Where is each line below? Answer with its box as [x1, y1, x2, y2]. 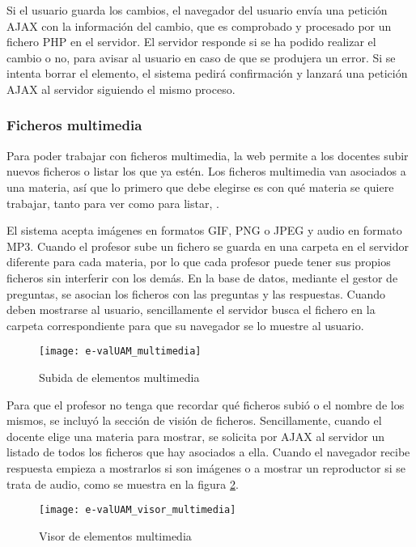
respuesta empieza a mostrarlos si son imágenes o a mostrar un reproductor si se [6, 459, 405, 476]
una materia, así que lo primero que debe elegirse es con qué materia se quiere [6, 178, 394, 195]
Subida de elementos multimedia [39, 368, 200, 385]
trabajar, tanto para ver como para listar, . [6, 194, 219, 211]
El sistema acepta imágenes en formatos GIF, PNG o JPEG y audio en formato [6, 222, 402, 239]
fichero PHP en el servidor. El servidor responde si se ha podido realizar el [6, 33, 376, 50]
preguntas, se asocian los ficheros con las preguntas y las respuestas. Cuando [6, 285, 386, 302]
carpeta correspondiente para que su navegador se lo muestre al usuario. [6, 316, 364, 333]
